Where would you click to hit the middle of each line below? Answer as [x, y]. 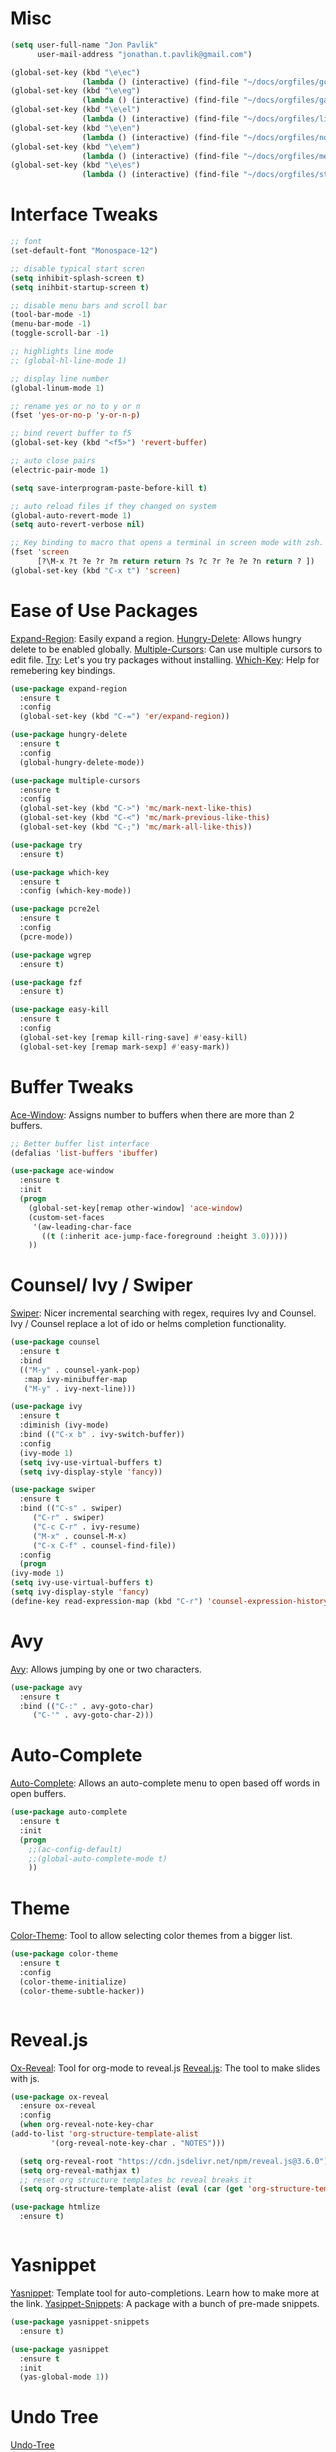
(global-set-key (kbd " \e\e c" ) [75, 72]
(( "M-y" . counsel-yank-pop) [80, 1370]
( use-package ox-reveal [60, 2097]
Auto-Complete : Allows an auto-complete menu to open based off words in [165, 1783]
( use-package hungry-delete [69, 735]
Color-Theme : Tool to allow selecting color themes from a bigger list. [151, 1936]
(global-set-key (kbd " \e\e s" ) [75, 165]
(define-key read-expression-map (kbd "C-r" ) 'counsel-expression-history [169, 1601]
